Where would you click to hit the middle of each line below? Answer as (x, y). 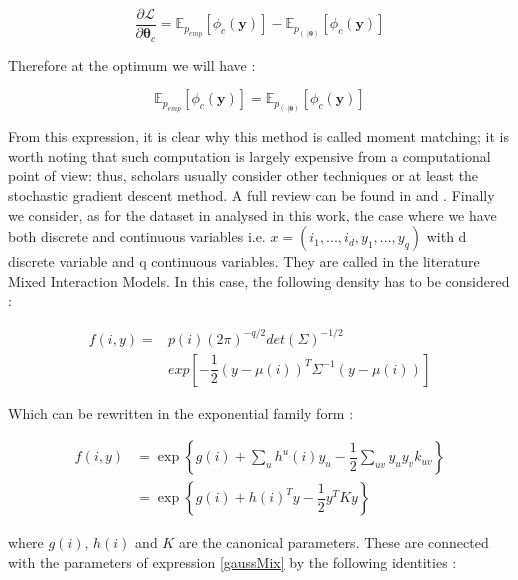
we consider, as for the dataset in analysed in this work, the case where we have (252, 214)
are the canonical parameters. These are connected (333, 542)
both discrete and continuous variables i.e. (137, 236)
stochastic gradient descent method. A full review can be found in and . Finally (251, 195)
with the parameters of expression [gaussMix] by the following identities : (232, 561)
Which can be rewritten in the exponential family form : (181, 412)
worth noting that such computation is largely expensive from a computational (249, 155)
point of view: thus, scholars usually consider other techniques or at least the (243, 175)
